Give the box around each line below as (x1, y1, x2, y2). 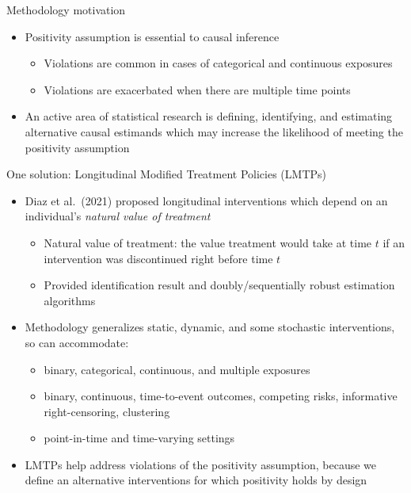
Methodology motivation (6, 2, 126, 17)
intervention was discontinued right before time (44, 250, 273, 266)
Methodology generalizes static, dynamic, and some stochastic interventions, (25, 319, 395, 335)
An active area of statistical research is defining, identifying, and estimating (25, 108, 393, 124)
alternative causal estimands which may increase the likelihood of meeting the (25, 123, 403, 139)
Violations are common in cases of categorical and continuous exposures (44, 55, 393, 71)
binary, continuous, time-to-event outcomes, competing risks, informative (44, 388, 398, 404)
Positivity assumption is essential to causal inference (25, 28, 280, 44)
